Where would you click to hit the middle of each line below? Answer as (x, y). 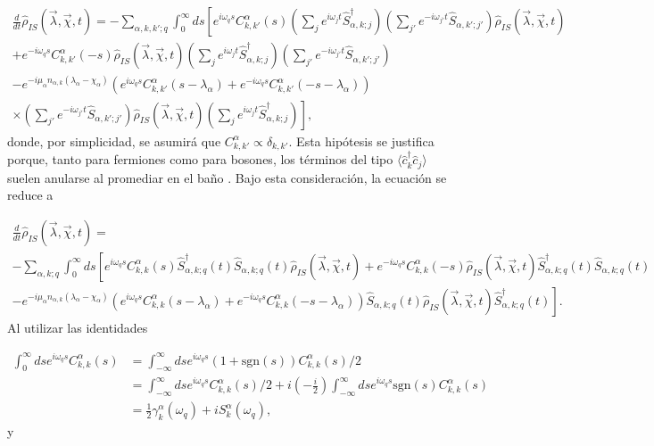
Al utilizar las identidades (78, 327)
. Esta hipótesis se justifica (361, 140)
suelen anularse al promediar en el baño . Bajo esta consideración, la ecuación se (227, 177)
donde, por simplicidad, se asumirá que (114, 140)
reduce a (30, 195)
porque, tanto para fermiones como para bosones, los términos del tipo (200, 159)
